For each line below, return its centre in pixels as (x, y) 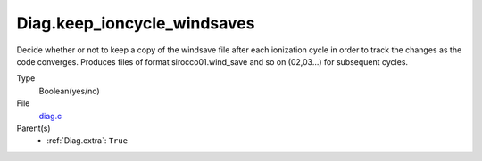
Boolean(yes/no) (69, 91)
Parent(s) (33, 128)
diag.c (50, 116)
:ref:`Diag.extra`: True (87, 141)
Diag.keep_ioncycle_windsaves (136, 23)
